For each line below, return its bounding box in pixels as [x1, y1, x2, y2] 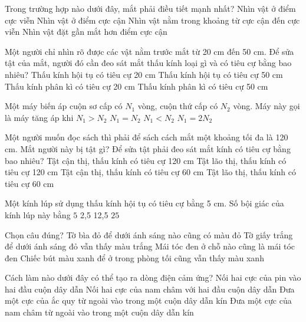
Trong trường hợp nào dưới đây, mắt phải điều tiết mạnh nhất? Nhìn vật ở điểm [5, 2, 296, 14]
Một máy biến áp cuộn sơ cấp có [5, 100, 123, 112]
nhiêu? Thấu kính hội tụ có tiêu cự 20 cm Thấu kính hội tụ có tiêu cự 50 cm [5, 68, 283, 80]
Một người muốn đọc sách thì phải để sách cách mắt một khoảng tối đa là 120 [5, 131, 288, 143]
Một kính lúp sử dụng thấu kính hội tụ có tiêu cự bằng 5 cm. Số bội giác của [5, 197, 284, 209]
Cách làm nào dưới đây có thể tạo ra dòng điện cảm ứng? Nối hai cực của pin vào [5, 271, 301, 284]
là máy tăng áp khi [5, 111, 74, 123]
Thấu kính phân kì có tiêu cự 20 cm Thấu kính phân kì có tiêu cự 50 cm [5, 80, 268, 92]
